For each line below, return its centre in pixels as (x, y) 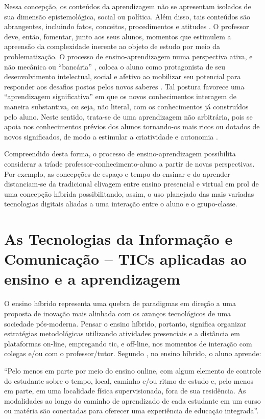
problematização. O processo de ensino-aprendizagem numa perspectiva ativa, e (128, 56)
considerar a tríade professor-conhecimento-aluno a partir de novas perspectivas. (129, 163)
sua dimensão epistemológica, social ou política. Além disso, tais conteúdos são (127, 16)
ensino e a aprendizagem (92, 279)
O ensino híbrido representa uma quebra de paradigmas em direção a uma (120, 303)
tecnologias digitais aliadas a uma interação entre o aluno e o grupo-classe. (121, 204)
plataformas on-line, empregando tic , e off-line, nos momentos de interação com (128, 343)
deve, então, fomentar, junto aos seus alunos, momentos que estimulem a (118, 36)
